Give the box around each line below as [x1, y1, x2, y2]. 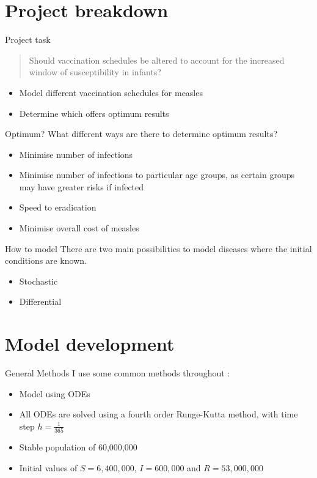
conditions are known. [5, 254, 87, 267]
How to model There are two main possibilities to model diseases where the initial [5, 242, 312, 255]
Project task [5, 33, 51, 46]
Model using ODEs [19, 387, 90, 400]
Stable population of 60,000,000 [19, 441, 137, 454]
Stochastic [19, 274, 58, 287]
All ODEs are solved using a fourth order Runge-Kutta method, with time [19, 408, 298, 420]
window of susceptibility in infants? [29, 65, 161, 78]
